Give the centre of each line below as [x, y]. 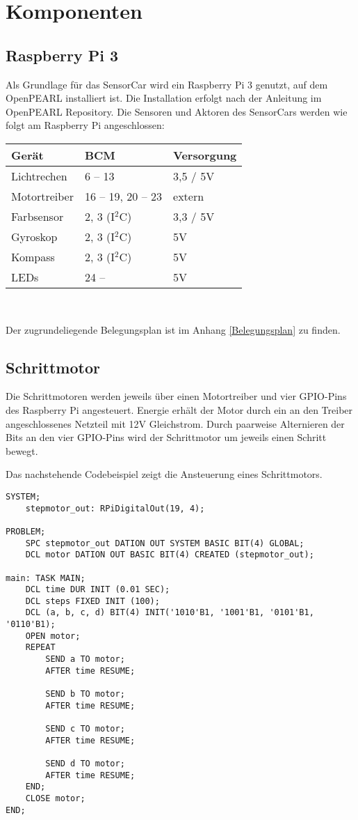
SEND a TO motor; [85, 659]
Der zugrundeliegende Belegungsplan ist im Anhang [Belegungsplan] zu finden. [173, 329]
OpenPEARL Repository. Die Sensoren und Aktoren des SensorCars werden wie [177, 111]
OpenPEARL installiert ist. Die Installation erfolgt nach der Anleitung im [164, 98]
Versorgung [205, 155]
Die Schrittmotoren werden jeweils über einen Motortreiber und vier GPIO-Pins [176, 396]
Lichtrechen [39, 176]
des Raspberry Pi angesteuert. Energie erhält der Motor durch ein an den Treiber [179, 409]
